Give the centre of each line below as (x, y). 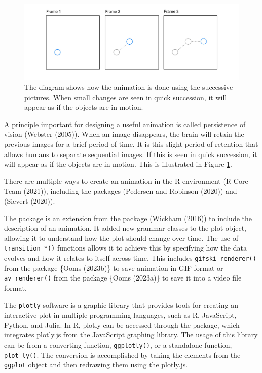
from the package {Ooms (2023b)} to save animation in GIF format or (114, 268)
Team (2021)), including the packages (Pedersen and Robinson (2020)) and (121, 191)
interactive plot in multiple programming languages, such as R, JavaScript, (120, 315)
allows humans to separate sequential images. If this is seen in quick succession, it (131, 154)
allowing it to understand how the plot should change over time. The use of (121, 238)
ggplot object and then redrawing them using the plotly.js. (96, 365)
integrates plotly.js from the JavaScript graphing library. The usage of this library (131, 335)
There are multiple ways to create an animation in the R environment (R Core (126, 181)
